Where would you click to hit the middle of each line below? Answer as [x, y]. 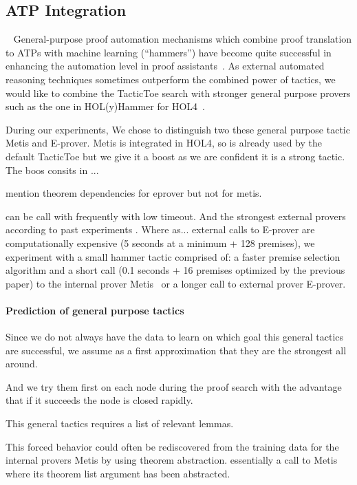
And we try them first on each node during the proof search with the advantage [174, 386]
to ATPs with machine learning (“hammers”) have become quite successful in [169, 52]
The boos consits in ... [52, 170]
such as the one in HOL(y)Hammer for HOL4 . [105, 106]
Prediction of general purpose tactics [95, 310]
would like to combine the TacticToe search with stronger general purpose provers [178, 93]
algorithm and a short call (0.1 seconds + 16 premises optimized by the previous [175, 270]
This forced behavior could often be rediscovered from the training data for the [172, 446]
